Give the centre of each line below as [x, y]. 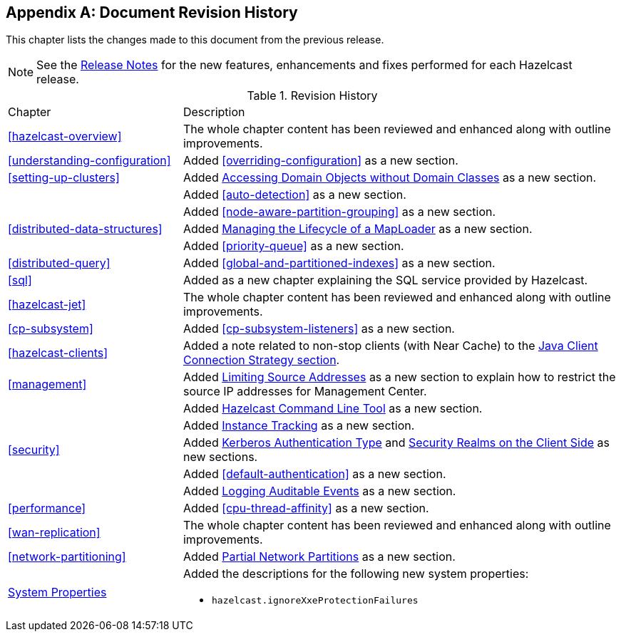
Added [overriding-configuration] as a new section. [320, 161]
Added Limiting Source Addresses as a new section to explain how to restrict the [399, 377]
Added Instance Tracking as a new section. [299, 426]
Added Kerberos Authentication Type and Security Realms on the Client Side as [396, 443]
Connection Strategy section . [261, 360]
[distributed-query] [59, 263]
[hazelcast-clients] [58, 353]
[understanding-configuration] [89, 161]
